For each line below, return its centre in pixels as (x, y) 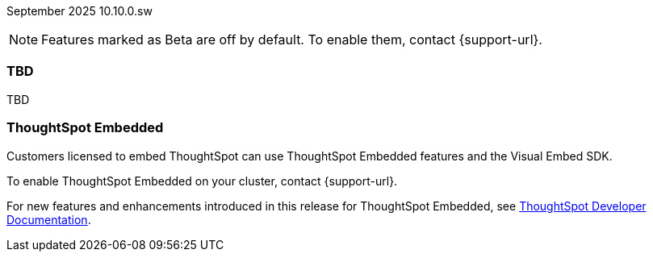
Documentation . (49, 219)
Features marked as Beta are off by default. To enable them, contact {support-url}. (292, 40)
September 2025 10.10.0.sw (80, 11)
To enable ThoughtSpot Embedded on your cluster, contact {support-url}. (202, 181)
